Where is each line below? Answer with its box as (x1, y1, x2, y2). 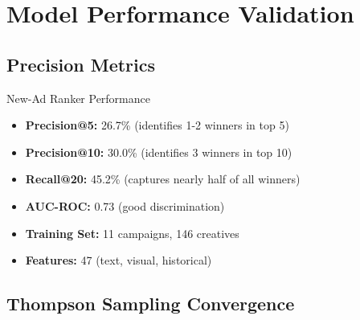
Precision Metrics (6, 51, 156, 76)
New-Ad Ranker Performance (6, 89, 150, 106)
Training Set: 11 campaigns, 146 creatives (25, 224, 239, 241)
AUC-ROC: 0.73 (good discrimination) (25, 197, 225, 214)
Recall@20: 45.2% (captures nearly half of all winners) (25, 170, 301, 187)
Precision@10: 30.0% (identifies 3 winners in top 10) (25, 143, 292, 160)
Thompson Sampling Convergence (6, 291, 295, 316)
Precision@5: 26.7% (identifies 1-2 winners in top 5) (25, 117, 289, 133)
